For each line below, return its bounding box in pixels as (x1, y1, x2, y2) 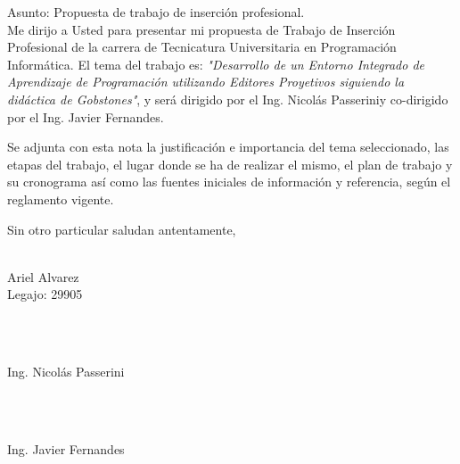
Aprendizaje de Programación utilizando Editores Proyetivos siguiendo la (7, 72, 405, 91)
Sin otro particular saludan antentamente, (7, 220, 236, 238)
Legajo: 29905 (7, 285, 83, 303)
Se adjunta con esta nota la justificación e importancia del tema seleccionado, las (7, 137, 449, 156)
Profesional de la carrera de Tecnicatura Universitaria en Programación (7, 37, 397, 56)
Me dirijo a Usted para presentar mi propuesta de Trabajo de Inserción (7, 20, 396, 38)
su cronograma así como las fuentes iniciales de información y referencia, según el (7, 172, 451, 191)
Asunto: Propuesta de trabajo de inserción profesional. (7, 3, 305, 21)
